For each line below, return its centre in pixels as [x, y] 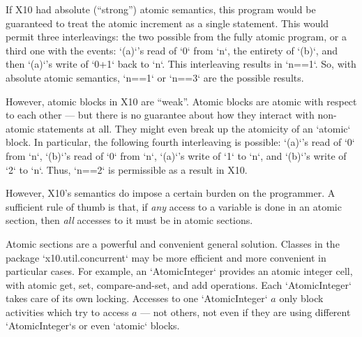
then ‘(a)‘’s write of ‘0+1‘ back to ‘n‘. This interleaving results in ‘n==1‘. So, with [181, 64]
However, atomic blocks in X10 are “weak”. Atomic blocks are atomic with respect [181, 101]
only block [301, 298]
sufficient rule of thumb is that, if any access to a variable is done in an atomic [174, 206]
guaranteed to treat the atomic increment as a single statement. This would [167, 23]
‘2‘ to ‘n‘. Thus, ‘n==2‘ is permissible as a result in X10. [127, 169]
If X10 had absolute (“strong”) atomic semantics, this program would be [161, 9]
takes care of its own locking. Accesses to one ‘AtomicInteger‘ [137, 298]
